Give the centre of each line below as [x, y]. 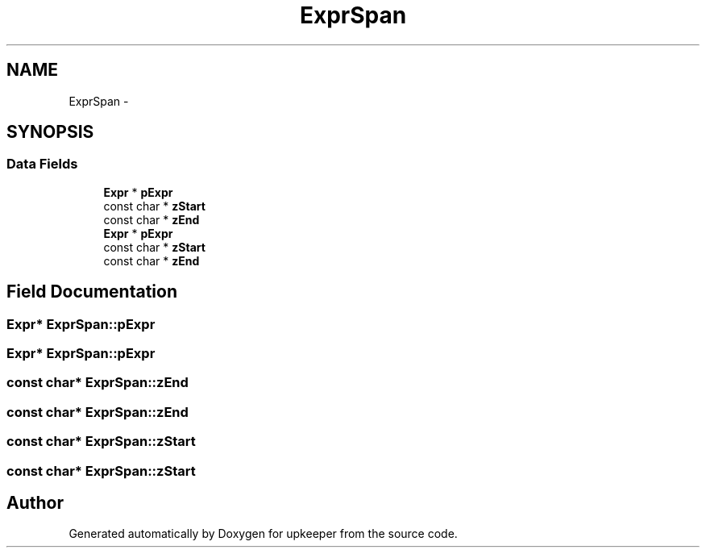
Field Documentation [92, 292]
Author [35, 502]
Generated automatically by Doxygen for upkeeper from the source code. [263, 534]
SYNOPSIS [50, 132]
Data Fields [42, 164]
